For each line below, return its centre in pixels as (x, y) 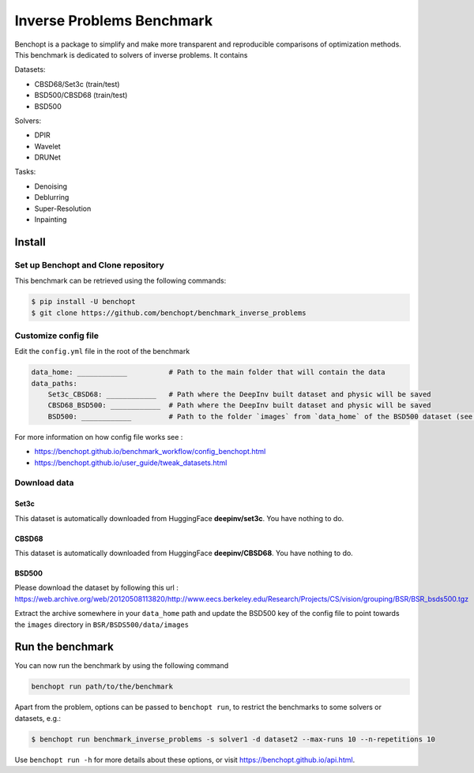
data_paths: (55, 383)
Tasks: (25, 172)
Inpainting (51, 220)
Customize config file (56, 336)
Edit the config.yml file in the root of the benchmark (102, 351)
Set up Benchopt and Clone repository (90, 265)
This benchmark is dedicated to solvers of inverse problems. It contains (131, 54)
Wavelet (47, 146)
